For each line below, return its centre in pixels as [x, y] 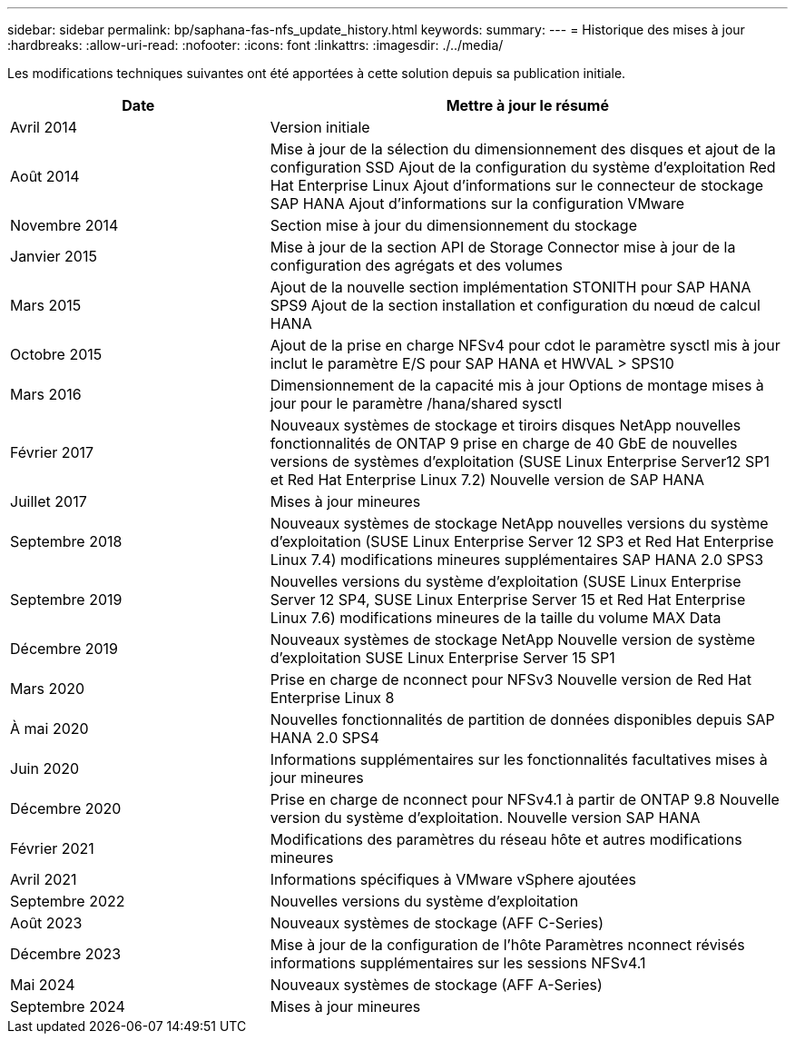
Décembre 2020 [66, 808]
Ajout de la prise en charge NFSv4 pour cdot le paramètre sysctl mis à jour [525, 345]
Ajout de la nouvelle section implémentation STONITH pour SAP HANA [510, 287]
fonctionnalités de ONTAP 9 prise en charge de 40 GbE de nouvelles [504, 443]
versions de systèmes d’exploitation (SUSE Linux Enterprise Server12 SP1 [520, 461]
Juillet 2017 [49, 501]
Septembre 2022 [68, 901]
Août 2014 [45, 176]
